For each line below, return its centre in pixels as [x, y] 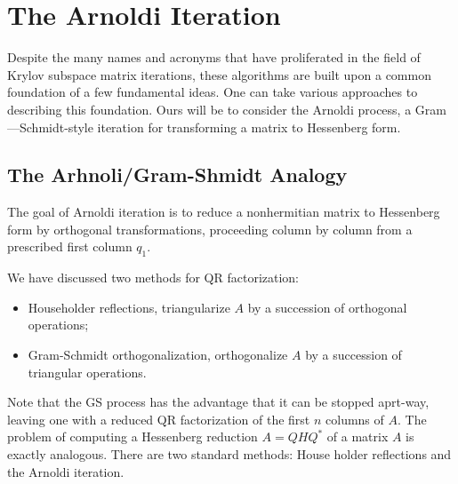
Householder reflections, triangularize [129, 307]
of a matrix [358, 436]
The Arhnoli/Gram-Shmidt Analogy [177, 175]
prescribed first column [70, 246]
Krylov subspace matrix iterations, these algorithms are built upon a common [219, 74]
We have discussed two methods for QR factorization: [153, 278]
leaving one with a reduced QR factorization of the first [159, 419]
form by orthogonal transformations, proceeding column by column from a [210, 229]
